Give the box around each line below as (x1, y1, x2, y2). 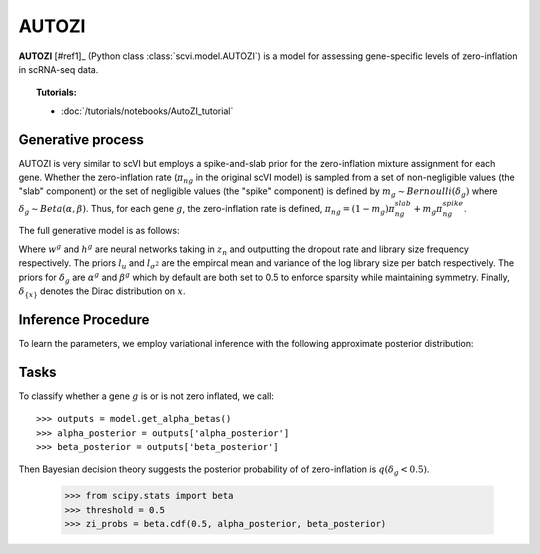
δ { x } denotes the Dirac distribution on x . (18, 285, 186, 299)
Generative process (18, 131, 144, 148)
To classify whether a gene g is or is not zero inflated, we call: (18, 390, 275, 402)
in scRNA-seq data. (18, 63, 99, 75)
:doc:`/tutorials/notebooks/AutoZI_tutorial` (61, 105, 234, 117)
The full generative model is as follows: (18, 225, 180, 237)
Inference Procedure (18, 311, 150, 328)
